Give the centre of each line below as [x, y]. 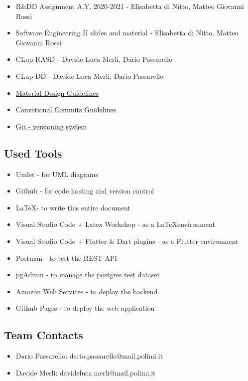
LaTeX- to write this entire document [73, 207]
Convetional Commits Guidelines [66, 109]
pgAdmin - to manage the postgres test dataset [88, 275]
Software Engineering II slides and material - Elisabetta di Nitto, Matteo [127, 33]
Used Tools [33, 153]
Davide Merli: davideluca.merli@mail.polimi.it [86, 372]
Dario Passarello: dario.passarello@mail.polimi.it [89, 356]
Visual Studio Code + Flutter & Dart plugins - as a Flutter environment [127, 241]
